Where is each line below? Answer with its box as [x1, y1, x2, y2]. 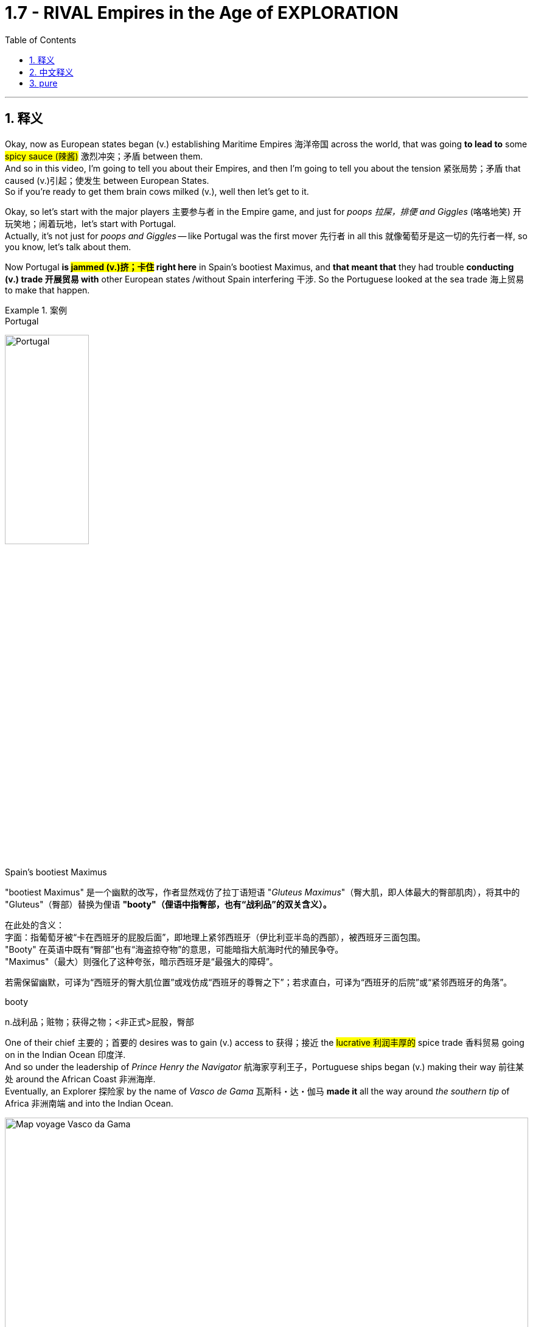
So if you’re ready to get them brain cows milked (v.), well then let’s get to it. [5, 186, 309, 197]
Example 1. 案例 [5, 304, 67, 315]
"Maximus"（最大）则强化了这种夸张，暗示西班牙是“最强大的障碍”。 [5, 956, 278, 967]
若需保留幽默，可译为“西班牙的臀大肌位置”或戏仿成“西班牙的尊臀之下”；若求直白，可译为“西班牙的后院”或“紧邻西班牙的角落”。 [5, 977, 512, 988]
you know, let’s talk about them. [5, 241, 131, 252]
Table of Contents [5, 34, 77, 45]
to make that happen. [5, 284, 90, 295]
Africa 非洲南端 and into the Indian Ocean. [5, 1098, 173, 1109]
